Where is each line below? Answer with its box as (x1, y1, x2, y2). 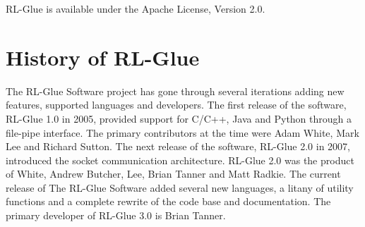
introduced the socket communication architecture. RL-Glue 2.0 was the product (6, 152, 354, 167)
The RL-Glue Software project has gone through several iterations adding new (6, 83, 345, 98)
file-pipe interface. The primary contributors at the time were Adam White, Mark (6, 125, 359, 140)
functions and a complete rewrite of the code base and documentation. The (6, 194, 331, 209)
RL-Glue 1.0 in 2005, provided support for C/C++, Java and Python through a (6, 111, 352, 125)
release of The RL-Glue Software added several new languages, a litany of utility (6, 180, 354, 195)
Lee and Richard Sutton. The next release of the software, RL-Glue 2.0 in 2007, (6, 139, 351, 154)
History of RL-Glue (6, 42, 200, 71)
